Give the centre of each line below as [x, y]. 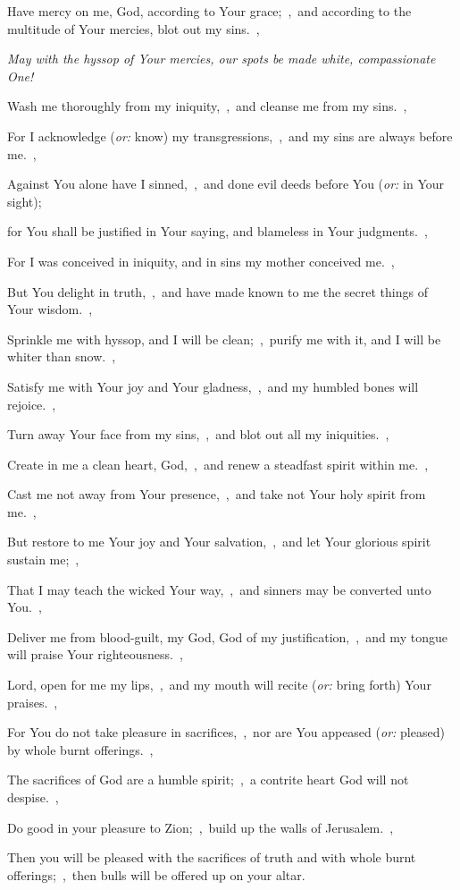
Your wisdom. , [50, 309]
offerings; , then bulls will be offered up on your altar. [156, 874]
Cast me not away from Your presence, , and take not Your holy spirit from [217, 494]
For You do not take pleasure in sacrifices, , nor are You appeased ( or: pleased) [226, 732]
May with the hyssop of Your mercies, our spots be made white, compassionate [222, 59]
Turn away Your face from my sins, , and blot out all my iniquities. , [198, 434]
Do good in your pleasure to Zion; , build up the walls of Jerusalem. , [201, 827]
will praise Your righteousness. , [95, 654]
